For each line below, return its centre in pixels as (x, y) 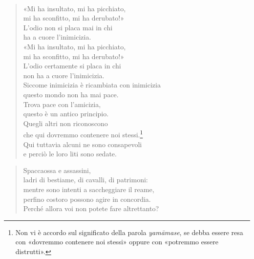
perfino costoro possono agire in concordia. (87, 199)
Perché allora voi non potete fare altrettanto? (91, 208)
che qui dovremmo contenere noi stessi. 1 (83, 134)
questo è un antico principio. (66, 114)
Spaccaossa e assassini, (57, 170)
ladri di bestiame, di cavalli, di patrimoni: (85, 180)
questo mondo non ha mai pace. (71, 94)
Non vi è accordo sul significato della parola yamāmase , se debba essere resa (129, 232)
